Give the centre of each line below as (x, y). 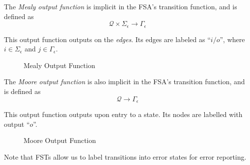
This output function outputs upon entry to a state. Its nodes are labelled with (123, 114)
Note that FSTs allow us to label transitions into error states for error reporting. (125, 156)
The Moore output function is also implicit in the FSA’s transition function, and (125, 82)
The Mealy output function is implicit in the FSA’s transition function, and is (121, 6)
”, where (232, 39)
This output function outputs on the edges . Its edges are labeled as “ (107, 39)
